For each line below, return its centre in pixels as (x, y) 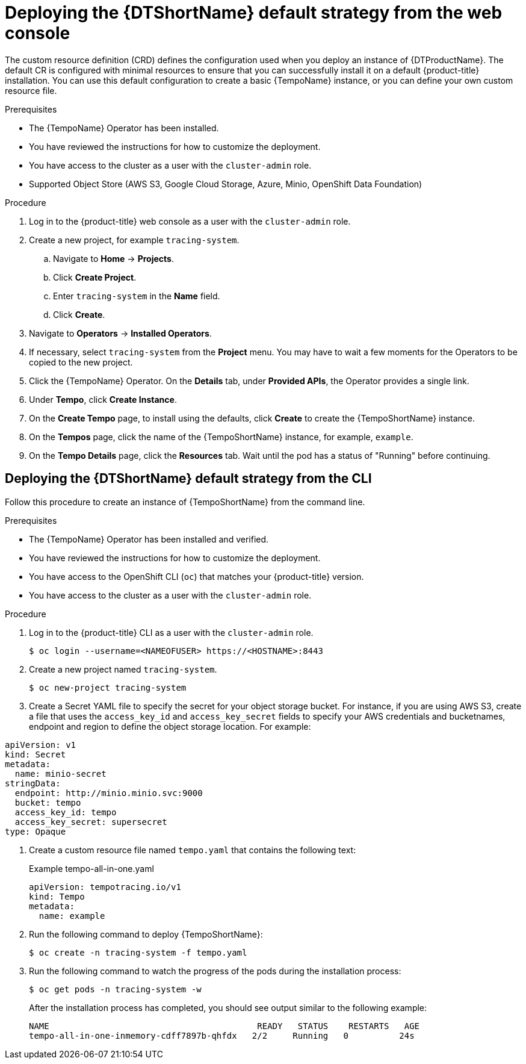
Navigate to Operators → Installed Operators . (120, 333)
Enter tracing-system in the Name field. (137, 296)
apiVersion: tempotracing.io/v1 (105, 887)
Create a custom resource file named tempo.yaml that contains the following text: (193, 850)
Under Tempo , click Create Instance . (103, 399)
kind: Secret (36, 754)
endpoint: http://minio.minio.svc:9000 (109, 793)
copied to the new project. (81, 362)
